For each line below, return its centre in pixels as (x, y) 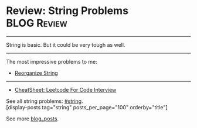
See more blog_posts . (33, 119)
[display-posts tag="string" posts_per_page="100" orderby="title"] (87, 107)
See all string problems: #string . (45, 101)
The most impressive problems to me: (52, 61)
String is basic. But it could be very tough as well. (66, 44)
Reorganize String (36, 73)
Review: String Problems (67, 11)
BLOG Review (37, 23)
